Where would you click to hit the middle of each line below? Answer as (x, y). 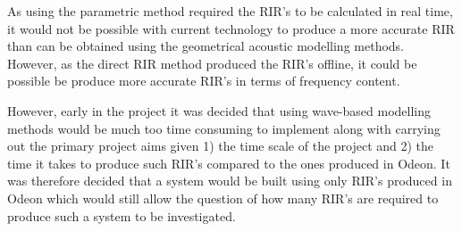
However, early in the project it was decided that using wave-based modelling (219, 110)
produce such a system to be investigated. (122, 215)
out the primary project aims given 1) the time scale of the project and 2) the (221, 146)
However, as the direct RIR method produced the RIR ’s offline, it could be (212, 63)
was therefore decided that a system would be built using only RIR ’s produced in (230, 181)
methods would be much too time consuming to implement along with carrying (224, 128)
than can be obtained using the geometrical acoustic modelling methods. (206, 46)
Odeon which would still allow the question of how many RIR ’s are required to (223, 198)
